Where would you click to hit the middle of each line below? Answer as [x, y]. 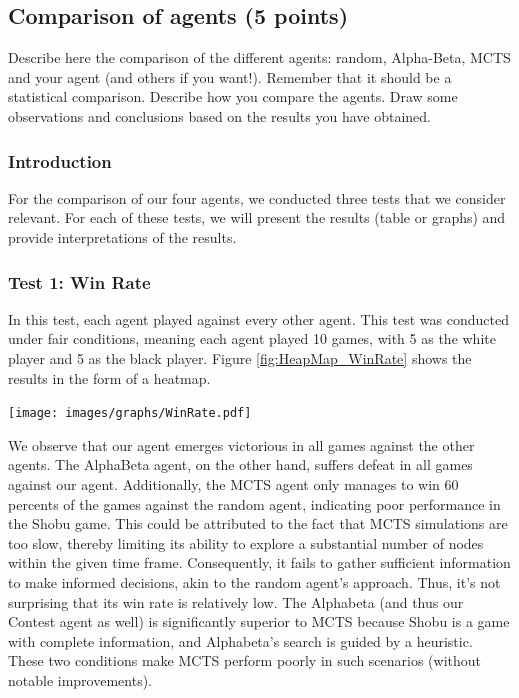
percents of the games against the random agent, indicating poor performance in [254, 503]
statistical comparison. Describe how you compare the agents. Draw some [233, 96]
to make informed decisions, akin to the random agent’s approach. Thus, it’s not [254, 581]
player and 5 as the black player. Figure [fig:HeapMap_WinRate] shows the [240, 357]
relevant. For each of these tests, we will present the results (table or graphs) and [257, 217]
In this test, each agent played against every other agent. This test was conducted [258, 318]
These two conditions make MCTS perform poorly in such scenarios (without [245, 660]
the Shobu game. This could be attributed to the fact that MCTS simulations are [258, 523]
